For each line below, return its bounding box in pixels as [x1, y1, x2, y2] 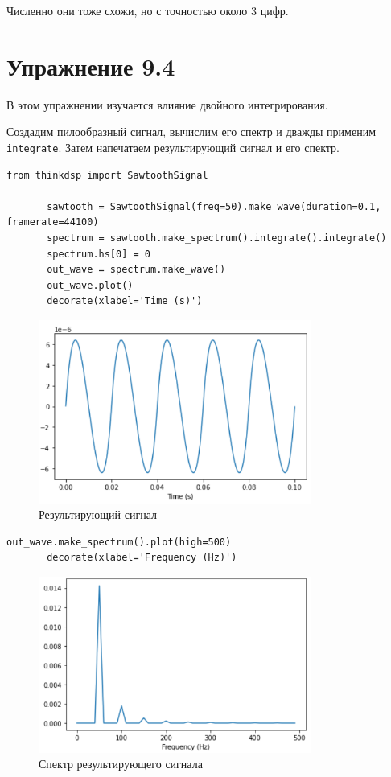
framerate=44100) [6, 216, 99, 228]
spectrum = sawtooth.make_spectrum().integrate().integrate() [47, 232, 387, 244]
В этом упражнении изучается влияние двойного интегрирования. [6, 96, 328, 113]
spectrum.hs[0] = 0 [47, 248, 150, 260]
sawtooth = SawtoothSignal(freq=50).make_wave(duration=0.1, [47, 200, 381, 212]
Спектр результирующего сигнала [39, 755, 203, 772]
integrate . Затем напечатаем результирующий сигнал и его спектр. [6, 138, 340, 155]
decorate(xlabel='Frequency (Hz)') [47, 552, 237, 564]
